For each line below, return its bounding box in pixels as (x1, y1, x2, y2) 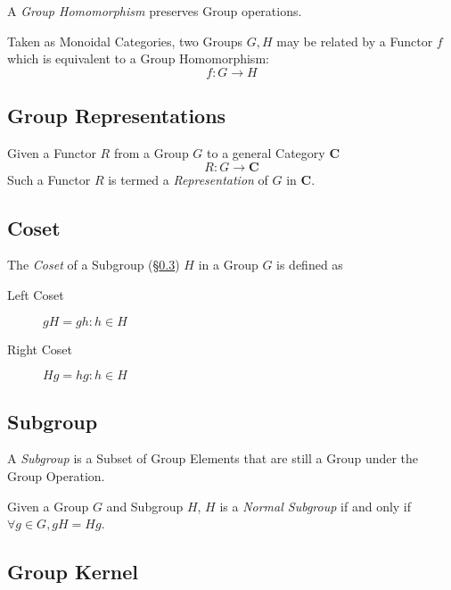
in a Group (198, 255, 258, 274)
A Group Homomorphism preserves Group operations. (7, 2, 302, 20)
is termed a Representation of (108, 170, 268, 188)
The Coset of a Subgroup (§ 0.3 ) (7, 255, 180, 274)
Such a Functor (7, 170, 91, 188)
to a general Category (207, 143, 325, 162)
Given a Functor (7, 143, 96, 162)
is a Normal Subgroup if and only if (219, 496, 412, 515)
